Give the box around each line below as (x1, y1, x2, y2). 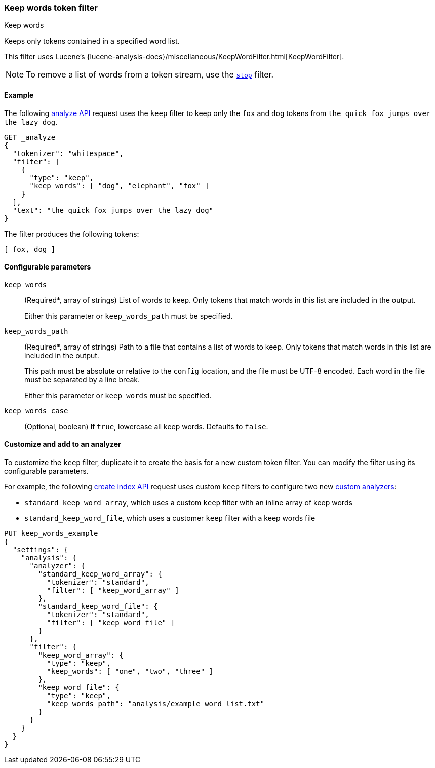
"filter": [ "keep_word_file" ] (47, 619, 175, 627)
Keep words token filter (4, 3, 98, 13)
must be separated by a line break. (24, 375, 140, 384)
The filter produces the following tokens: (4, 229, 139, 238)
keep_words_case (4, 406, 68, 415)
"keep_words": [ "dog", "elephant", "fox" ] (29, 181, 209, 190)
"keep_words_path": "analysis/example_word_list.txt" (47, 700, 265, 708)
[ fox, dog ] (4, 245, 56, 253)
